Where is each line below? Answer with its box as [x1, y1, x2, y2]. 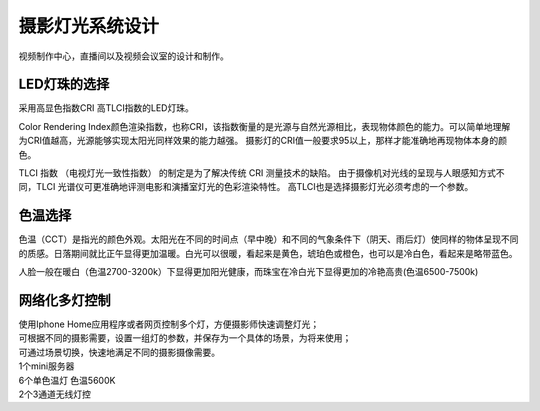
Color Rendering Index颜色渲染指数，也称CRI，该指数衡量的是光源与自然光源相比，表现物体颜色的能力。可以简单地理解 [18, 120, 511, 132]
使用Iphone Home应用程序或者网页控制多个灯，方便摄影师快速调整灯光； [18, 318, 320, 330]
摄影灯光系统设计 [18, 15, 160, 37]
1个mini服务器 [18, 360, 75, 372]
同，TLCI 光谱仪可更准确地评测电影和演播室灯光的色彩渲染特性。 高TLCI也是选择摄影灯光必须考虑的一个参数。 [18, 181, 474, 193]
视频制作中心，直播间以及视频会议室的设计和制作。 [18, 50, 229, 62]
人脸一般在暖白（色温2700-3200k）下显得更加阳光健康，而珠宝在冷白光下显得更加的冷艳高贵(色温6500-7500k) [18, 266, 479, 278]
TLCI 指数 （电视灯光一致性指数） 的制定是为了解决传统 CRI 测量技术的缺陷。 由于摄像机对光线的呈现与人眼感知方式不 [18, 167, 505, 179]
